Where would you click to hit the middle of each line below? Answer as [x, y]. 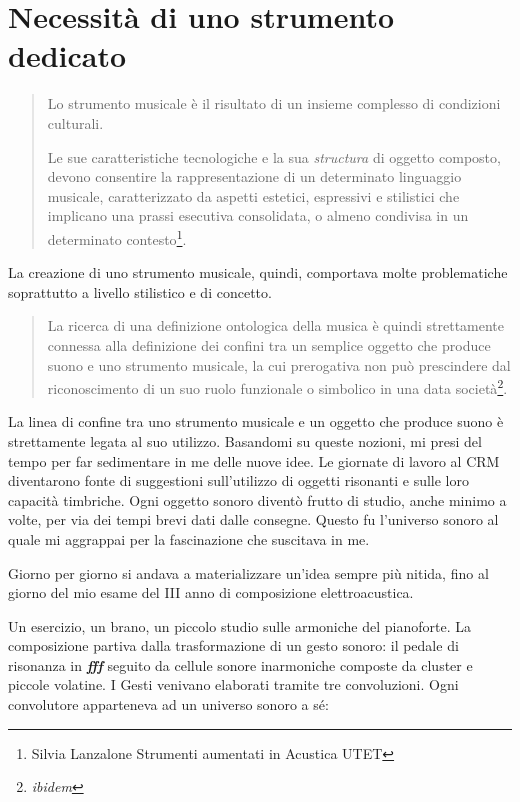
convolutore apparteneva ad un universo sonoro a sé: [168, 704]
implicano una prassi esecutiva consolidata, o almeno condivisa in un [258, 215]
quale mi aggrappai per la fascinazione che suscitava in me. [189, 538]
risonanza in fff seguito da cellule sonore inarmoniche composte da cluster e [240, 664]
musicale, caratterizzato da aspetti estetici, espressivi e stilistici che [253, 195]
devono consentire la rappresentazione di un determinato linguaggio [254, 176]
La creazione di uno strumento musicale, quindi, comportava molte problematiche [258, 272]
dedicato [67, 55]
